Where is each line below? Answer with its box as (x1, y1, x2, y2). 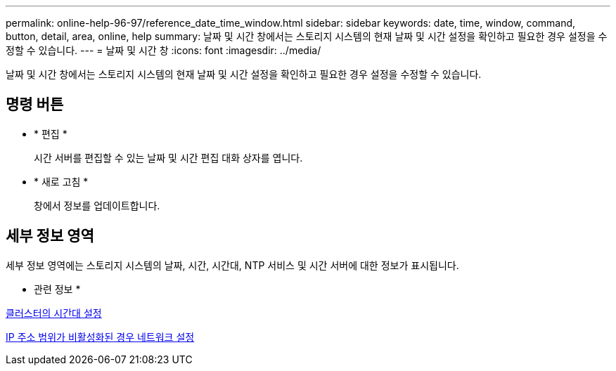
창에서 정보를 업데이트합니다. (34, 199, 160, 211)
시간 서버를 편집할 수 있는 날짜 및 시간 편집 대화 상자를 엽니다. (34, 151, 303, 164)
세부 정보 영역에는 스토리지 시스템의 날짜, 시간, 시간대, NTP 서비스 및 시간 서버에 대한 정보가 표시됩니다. (6, 259, 459, 271)
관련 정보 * (34, 282, 81, 295)
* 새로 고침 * (34, 175, 89, 188)
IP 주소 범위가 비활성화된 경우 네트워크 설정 (6, 330, 195, 343)
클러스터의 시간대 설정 (6, 306, 102, 319)
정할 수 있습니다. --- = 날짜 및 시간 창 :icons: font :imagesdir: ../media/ (6, 44, 321, 56)
